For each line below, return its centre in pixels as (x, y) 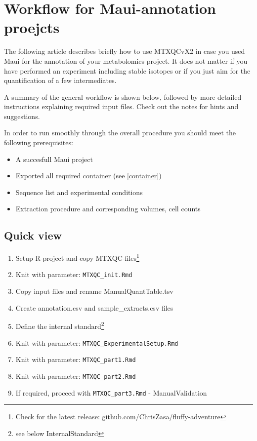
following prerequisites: (39, 142)
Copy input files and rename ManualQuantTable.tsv (94, 291)
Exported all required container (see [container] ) (88, 176)
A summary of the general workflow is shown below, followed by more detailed (123, 97)
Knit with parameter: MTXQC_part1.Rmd (76, 359)
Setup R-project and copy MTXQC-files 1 (77, 257)
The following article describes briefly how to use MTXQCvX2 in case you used (125, 51)
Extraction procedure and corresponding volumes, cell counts (108, 209)
